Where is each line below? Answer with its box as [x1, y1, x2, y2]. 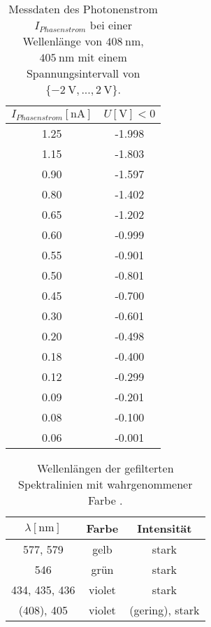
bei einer [89, 17, 132, 33]
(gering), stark [129, 602, 200, 618]
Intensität [137, 520, 192, 536]
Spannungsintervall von [26, 65, 140, 81]
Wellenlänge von [22, 33, 103, 49]
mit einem [78, 49, 127, 65]
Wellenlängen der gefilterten [36, 460, 174, 476]
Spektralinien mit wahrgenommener [18, 476, 193, 492]
